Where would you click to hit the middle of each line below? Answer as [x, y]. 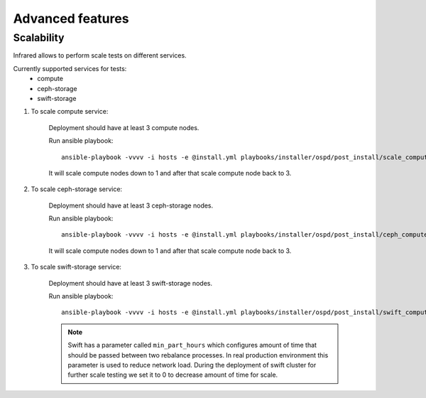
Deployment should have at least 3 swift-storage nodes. [131, 283]
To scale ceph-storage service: [77, 189]
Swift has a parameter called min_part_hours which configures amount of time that [192, 345]
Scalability [39, 38]
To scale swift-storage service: [76, 267]
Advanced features [71, 18]
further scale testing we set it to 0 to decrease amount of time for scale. [173, 375]
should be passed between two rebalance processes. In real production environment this [198, 355]
